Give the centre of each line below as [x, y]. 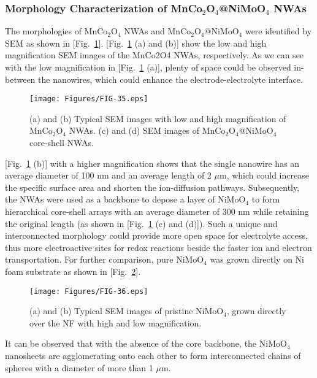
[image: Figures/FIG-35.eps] [89, 99]
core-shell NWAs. [62, 143]
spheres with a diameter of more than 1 [79, 367]
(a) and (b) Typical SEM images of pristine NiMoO [127, 311]
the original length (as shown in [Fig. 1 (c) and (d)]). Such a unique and [141, 223]
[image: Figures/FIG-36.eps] [89, 291]
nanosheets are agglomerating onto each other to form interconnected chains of [153, 355]
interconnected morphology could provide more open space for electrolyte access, [156, 235]
